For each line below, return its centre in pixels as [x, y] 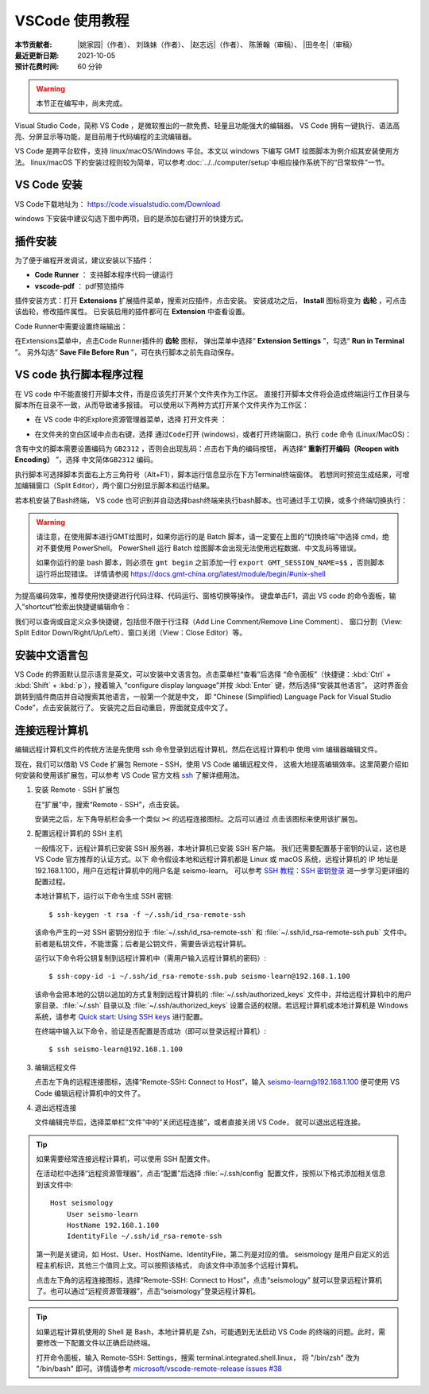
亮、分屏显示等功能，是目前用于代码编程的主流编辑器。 [105, 136]
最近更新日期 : [37, 55]
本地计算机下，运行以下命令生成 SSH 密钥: [104, 896]
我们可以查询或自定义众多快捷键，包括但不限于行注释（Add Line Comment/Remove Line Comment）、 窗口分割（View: [209, 621]
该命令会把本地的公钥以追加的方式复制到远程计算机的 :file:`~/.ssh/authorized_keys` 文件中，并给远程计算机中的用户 [223, 994]
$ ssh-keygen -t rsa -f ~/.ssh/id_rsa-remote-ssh [147, 914]
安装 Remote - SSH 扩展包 [77, 790]
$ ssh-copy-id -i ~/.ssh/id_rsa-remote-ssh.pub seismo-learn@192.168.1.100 [199, 977]
